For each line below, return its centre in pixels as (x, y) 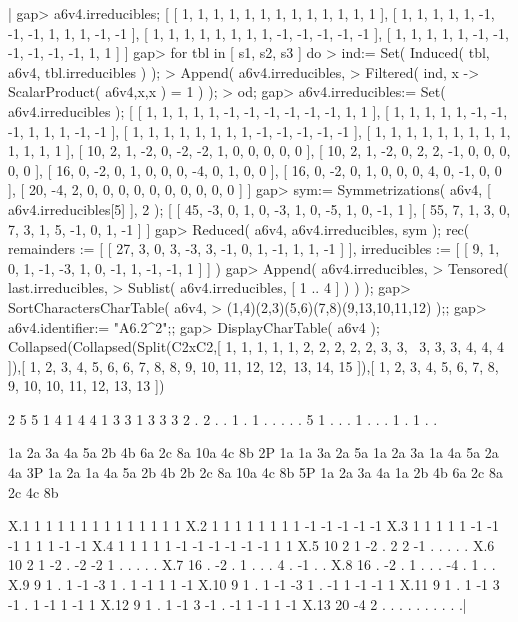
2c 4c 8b (33, 491)
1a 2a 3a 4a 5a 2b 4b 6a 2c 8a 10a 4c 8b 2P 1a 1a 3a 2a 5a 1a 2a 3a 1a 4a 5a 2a (253, 452)
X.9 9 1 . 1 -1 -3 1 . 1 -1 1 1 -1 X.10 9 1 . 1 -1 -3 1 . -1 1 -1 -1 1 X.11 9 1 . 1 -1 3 (254, 584)
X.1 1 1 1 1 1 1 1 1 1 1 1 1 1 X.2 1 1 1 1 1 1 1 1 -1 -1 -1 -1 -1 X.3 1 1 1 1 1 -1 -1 (253, 525)
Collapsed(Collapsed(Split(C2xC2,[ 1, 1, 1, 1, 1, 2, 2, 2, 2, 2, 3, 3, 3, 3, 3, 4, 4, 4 (256, 346)
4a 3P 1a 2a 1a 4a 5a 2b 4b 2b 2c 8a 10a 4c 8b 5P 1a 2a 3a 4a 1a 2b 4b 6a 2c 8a (255, 472)
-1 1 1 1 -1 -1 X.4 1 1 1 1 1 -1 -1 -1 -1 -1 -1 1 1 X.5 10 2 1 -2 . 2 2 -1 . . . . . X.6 (251, 544)
